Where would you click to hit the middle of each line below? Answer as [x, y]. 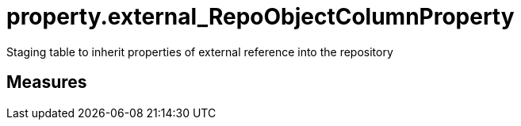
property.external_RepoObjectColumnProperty [260, 17]
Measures [47, 82]
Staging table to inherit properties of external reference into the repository [200, 52]
